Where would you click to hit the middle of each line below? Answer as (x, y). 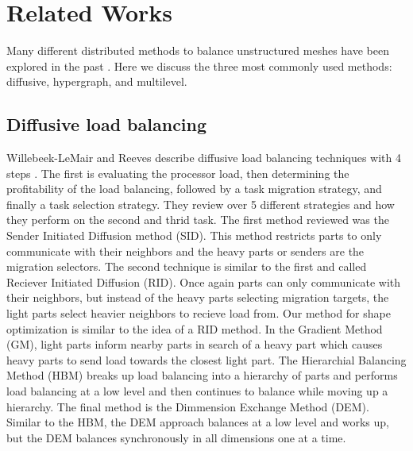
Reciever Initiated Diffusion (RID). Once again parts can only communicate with (204, 281)
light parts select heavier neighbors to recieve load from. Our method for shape (199, 313)
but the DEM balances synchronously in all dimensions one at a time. (176, 437)
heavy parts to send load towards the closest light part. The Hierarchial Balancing (206, 359)
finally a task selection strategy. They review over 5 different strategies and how (201, 204)
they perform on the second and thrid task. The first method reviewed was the (198, 220)
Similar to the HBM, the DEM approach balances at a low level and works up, (198, 422)
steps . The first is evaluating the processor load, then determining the (178, 173)
